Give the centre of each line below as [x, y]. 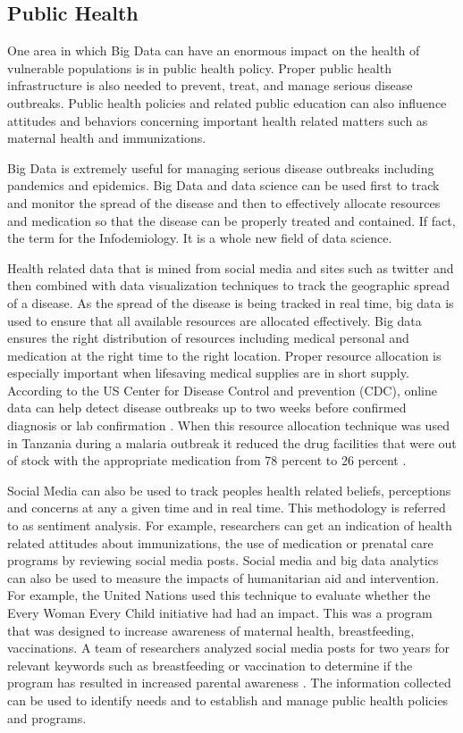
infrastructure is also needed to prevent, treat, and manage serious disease [210, 85]
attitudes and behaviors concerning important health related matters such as [218, 120]
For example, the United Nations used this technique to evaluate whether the [219, 595]
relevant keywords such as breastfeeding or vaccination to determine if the [210, 665]
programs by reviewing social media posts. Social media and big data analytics [223, 560]
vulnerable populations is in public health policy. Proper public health [199, 67]
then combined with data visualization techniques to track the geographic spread [229, 285]
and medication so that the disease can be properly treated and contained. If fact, [231, 220]
